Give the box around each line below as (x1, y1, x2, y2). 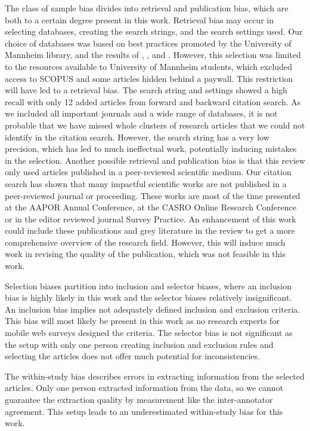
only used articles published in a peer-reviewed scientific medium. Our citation (5, 166, 292, 178)
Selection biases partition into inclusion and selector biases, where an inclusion (5, 279, 292, 292)
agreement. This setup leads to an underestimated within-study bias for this (5, 405, 283, 417)
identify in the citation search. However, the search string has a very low (5, 130, 269, 143)
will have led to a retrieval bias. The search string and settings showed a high (5, 84, 287, 96)
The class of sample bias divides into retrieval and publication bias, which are (5, 2, 289, 14)
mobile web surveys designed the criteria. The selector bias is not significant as (5, 326, 293, 339)
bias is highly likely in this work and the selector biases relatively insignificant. (5, 291, 292, 304)
